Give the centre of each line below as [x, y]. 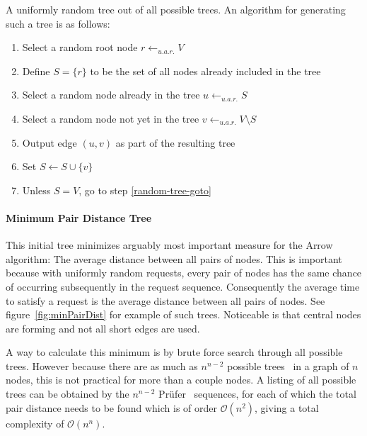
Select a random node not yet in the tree [111, 118]
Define [36, 71]
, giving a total [287, 407]
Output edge [49, 142]
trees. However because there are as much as [102, 365]
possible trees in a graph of [288, 365]
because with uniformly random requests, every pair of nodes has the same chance [184, 273]
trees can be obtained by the [68, 394]
